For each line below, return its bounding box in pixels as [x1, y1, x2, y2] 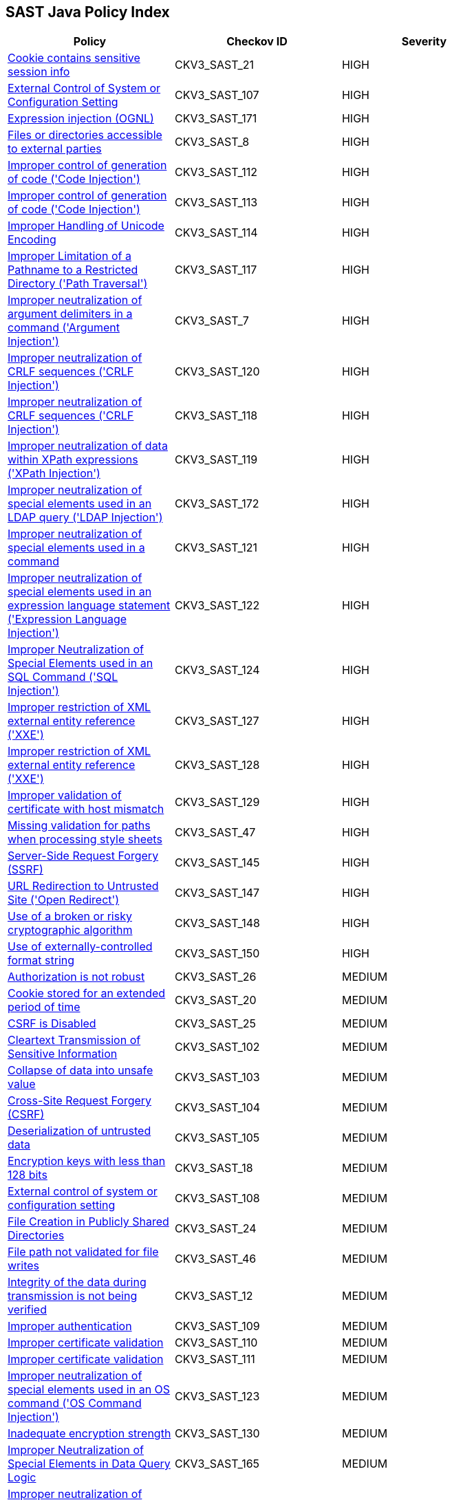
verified [8, 1303, 47, 1317]
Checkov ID [226, 34, 288, 49]
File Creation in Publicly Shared [8, 1215, 169, 1229]
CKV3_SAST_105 [174, 1131, 260, 1145]
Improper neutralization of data [8, 439, 168, 453]
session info [8, 65, 70, 79]
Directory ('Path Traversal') [8, 276, 148, 291]
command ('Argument [8, 320, 120, 335]
